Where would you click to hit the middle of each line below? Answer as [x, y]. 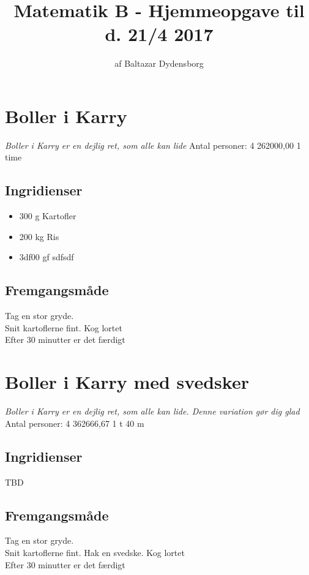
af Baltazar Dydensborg [159, 63]
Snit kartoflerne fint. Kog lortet [64, 327]
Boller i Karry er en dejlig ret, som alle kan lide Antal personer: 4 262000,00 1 [153, 145]
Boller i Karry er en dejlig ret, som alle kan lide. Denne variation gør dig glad [152, 411]
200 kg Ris [39, 236]
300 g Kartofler [48, 216]
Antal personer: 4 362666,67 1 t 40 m [75, 423]
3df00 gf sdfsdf [47, 257]
